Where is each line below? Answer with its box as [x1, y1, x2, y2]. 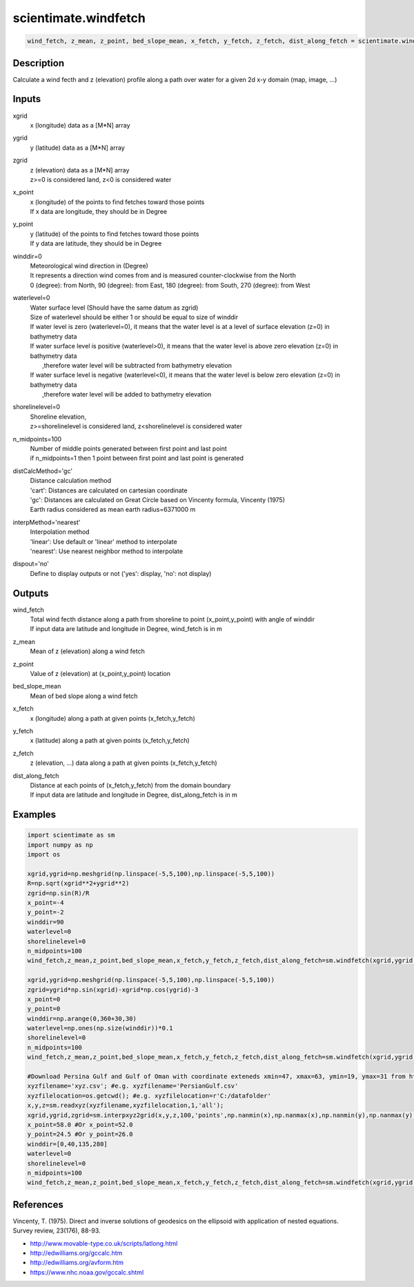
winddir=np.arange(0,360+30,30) [27, 1015, 137, 1022]
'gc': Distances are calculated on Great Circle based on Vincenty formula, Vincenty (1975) [30, 496, 286, 503]
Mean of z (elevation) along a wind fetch [30, 647, 145, 655]
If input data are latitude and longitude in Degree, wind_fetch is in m [30, 625, 222, 633]
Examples [12, 809, 57, 821]
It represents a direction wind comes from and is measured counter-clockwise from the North [30, 271, 296, 279]
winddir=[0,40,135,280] [27, 1140, 108, 1148]
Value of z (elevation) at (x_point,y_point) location [30, 669, 171, 677]
